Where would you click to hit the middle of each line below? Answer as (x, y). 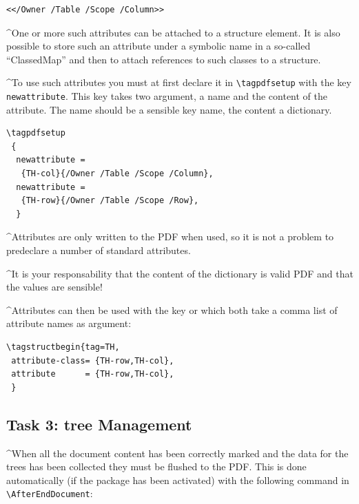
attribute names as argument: (69, 323)
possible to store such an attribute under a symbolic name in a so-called (158, 46)
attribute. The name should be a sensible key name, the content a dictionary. (169, 109)
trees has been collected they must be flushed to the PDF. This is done (156, 466)
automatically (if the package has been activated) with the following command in (178, 480)
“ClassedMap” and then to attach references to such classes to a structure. (164, 59)
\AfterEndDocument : (50, 493)
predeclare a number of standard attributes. (99, 250)
